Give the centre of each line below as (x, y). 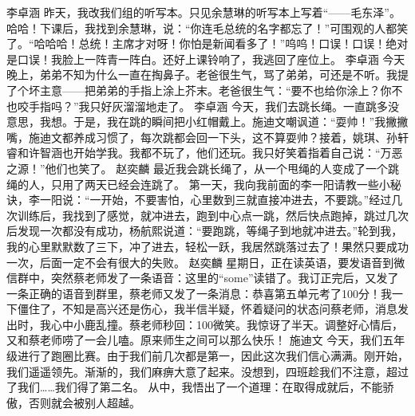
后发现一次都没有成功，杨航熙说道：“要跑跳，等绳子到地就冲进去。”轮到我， (205, 231)
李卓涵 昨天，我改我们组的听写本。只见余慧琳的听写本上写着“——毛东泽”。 (204, 12)
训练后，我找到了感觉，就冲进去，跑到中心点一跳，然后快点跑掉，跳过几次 (213, 215)
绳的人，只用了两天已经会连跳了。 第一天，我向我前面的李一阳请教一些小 (198, 184)
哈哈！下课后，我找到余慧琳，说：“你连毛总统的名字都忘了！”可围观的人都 (202, 27)
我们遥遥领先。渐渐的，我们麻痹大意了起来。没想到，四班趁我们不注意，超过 (207, 371)
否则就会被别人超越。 (84, 402)
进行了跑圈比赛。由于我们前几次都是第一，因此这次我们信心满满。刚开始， (213, 356)
